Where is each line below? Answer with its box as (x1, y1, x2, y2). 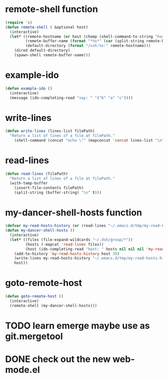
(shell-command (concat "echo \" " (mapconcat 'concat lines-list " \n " (14, 138, 164, 143)
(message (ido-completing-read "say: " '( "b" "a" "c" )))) (9, 95, 133, 100)
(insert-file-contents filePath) (14, 185, 84, 190)
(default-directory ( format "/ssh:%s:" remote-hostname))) (25, 43, 151, 48)
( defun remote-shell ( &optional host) (5, 24, 88, 29)
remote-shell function (5, 3, 98, 15)
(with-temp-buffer (9, 180, 48, 185)
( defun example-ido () (5, 86, 52, 91)
